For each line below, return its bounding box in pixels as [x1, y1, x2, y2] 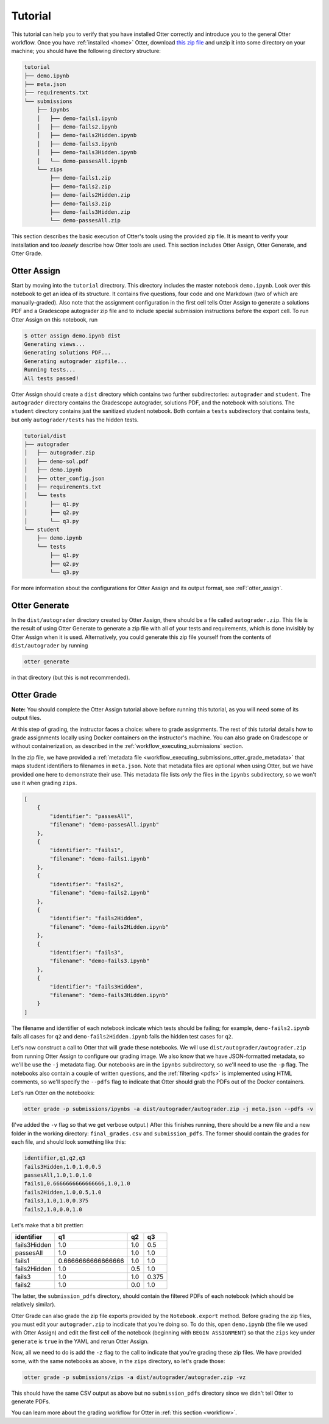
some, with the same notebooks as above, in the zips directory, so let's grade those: [11, 1357, 225, 1364]
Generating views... [24, 340, 85, 347]
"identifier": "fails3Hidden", [49, 983, 143, 990]
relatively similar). [11, 1301, 56, 1308]
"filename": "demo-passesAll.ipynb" [49, 821, 160, 828]
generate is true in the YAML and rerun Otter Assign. [11, 1338, 149, 1345]
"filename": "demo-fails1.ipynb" [49, 855, 150, 862]
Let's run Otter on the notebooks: [11, 1089, 95, 1096]
